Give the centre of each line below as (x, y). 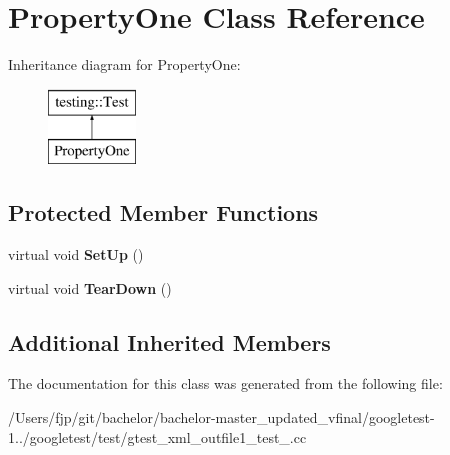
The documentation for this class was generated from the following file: (225, 383)
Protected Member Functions (163, 212)
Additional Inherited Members (169, 341)
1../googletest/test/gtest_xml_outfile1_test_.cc (157, 436)
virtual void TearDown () (90, 287)
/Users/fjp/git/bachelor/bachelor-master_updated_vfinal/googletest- (221, 417)
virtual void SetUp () (76, 254)
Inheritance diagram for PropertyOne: (124, 64)
